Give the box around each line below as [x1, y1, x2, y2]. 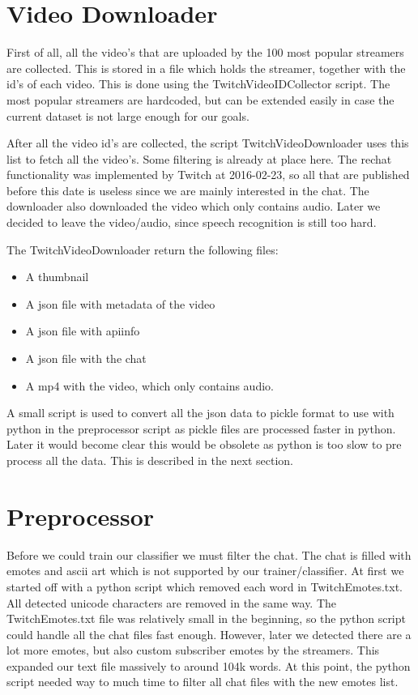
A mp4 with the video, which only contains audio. [25, 377, 274, 394]
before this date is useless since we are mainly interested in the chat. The [6, 181, 369, 198]
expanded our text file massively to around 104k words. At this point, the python [6, 657, 411, 674]
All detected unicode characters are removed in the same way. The [6, 594, 337, 611]
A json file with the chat [25, 350, 147, 367]
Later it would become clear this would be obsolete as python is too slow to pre [6, 436, 402, 453]
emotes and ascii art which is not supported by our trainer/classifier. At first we [6, 562, 404, 579]
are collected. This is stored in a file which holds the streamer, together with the [6, 59, 406, 76]
